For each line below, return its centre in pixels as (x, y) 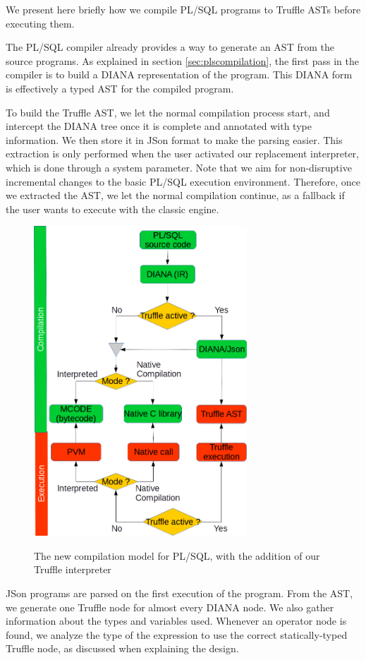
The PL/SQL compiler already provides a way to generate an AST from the (170, 47)
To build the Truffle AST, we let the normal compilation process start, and (168, 112)
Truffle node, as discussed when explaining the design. (122, 648)
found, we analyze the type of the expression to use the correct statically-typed (177, 634)
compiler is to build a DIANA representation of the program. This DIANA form (179, 74)
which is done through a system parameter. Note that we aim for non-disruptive (179, 167)
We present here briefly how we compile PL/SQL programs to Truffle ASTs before (183, 9)
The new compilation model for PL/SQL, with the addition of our (177, 555)
